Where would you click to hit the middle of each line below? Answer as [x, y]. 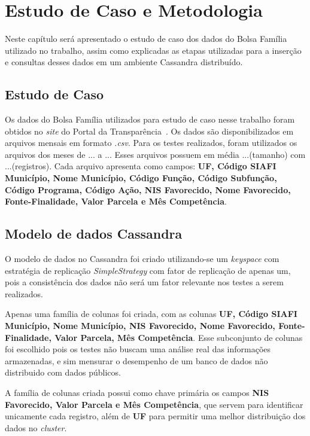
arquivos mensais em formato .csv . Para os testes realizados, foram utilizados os [151, 143]
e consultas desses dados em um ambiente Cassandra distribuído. [124, 62]
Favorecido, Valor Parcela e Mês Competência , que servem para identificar [154, 404]
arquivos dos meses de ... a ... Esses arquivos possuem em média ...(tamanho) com [155, 154]
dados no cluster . [36, 427]
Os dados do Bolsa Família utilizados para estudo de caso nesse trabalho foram [150, 119]
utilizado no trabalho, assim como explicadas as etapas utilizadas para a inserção [153, 50]
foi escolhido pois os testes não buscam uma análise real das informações [138, 349]
